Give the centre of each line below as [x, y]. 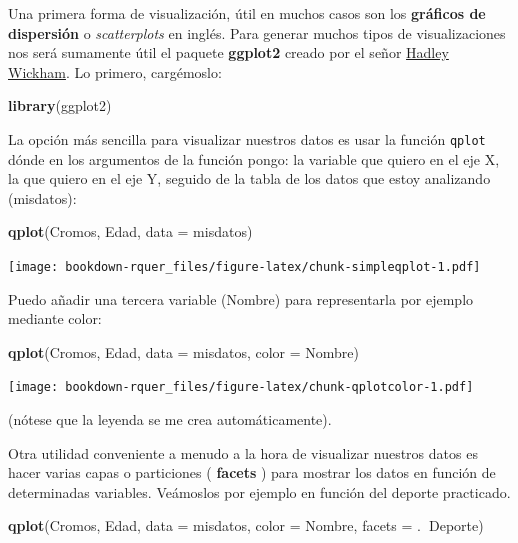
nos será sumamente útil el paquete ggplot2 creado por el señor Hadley [228, 52]
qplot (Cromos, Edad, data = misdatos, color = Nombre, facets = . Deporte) [246, 525]
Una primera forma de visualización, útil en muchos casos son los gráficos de [247, 13]
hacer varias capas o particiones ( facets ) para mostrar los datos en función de [252, 472]
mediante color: [55, 318]
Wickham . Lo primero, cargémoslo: [115, 71]
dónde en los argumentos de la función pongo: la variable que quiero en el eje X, [254, 158]
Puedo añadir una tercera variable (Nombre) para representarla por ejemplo [241, 298]
